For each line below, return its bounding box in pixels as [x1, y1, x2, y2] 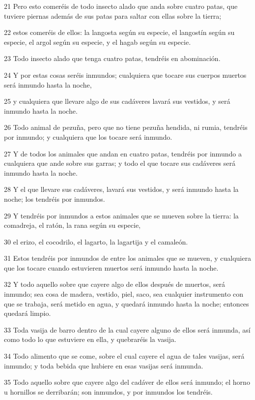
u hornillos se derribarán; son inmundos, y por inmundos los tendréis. [4, 386, 213, 397]
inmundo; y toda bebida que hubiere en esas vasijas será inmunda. [4, 360, 203, 370]
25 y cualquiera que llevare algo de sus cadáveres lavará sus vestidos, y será [4, 96, 230, 106]
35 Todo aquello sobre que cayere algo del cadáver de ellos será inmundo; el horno [4, 377, 250, 387]
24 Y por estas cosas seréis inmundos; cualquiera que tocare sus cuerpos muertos [4, 69, 247, 80]
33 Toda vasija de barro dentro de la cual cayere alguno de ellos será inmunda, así [4, 324, 251, 335]
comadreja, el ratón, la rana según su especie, [4, 220, 141, 230]
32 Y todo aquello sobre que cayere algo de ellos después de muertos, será [4, 279, 226, 289]
